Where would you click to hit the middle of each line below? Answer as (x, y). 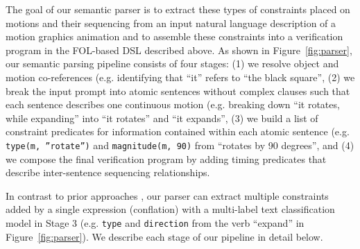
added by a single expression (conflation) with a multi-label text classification (170, 209)
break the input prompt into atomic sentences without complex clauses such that (178, 91)
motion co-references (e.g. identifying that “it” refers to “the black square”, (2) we (180, 77)
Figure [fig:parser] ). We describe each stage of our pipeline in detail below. (164, 236)
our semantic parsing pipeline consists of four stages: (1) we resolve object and (172, 63)
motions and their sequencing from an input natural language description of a (171, 23)
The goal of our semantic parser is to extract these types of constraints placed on (178, 9)
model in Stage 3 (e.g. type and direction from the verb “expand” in (155, 222)
